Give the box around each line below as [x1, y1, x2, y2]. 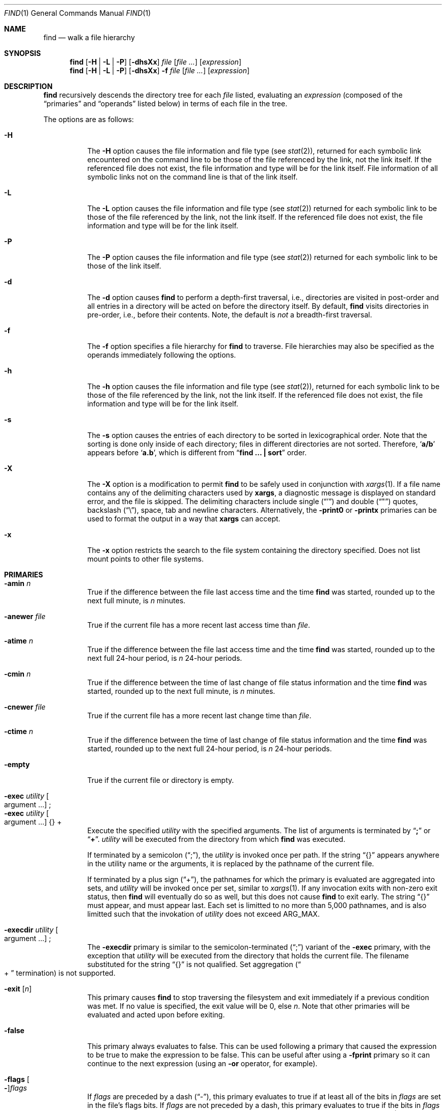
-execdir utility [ [4, 925, 59, 934]
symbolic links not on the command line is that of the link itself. [87, 172, 298, 181]
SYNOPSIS [4, 49, 41, 57]
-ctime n [4, 727, 34, 736]
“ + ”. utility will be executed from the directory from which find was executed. [87, 835, 346, 843]
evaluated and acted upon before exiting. [87, 1010, 225, 1019]
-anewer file [4, 612, 46, 621]
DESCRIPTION [4, 82, 53, 91]
